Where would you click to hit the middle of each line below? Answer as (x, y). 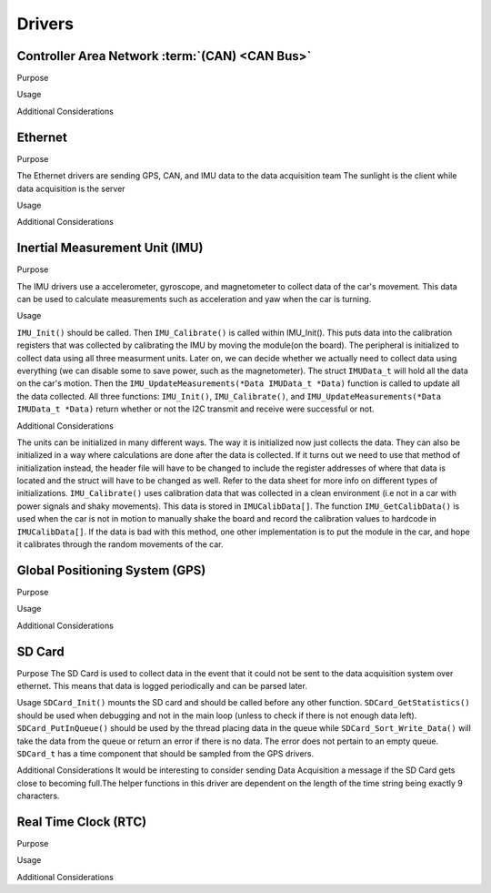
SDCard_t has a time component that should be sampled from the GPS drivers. (165, 753)
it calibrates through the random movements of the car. (120, 544)
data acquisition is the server (71, 188)
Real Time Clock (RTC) (82, 822)
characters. (38, 796)
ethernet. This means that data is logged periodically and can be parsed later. (162, 686)
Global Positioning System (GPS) (111, 570)
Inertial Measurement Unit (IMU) (110, 248)
